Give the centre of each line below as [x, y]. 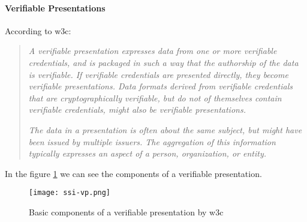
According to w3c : [38, 30]
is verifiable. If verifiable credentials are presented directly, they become [158, 74]
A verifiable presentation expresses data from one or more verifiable [153, 51]
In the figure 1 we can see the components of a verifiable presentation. [133, 173]
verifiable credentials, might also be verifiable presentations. [137, 109]
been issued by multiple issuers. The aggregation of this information [152, 141]
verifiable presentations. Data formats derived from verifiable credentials [160, 86]
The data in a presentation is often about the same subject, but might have [165, 129]
